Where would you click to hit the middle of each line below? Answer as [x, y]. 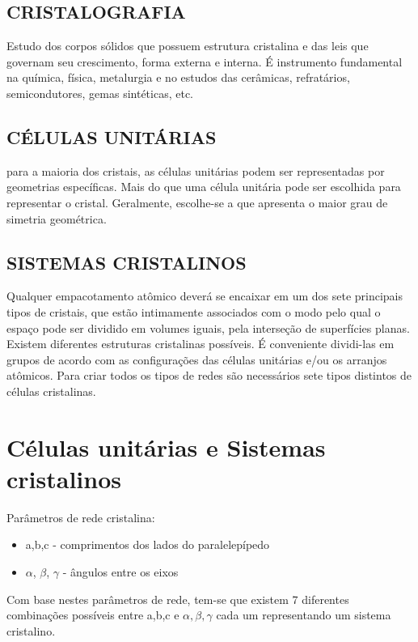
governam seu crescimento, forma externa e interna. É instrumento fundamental [205, 61]
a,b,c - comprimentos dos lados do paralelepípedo [148, 544]
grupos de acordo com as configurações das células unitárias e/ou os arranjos [197, 359]
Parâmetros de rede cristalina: [81, 517]
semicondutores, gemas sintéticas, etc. [100, 93]
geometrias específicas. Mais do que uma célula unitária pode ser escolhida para [204, 187]
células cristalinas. [51, 391]
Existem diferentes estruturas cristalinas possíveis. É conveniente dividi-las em [201, 344]
